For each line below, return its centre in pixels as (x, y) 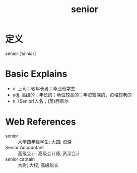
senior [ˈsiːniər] (21, 53)
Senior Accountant (25, 147)
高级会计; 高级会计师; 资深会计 (49, 153)
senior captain (20, 159)
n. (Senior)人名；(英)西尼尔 (41, 101)
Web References (41, 122)
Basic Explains (36, 74)
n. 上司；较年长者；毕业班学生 (44, 88)
